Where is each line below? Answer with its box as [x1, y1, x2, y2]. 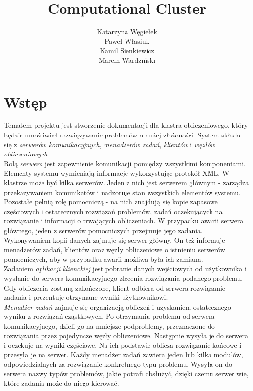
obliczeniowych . [4, 149, 50, 159]
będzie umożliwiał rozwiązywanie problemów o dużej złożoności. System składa [4, 130, 241, 140]
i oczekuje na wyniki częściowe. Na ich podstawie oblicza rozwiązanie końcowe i [4, 340, 242, 350]
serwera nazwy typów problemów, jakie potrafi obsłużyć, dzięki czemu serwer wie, [4, 368, 249, 378]
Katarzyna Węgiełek [97, 26, 157, 37]
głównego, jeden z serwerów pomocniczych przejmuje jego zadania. [4, 225, 203, 235]
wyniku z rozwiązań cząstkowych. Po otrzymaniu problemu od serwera [4, 311, 215, 321]
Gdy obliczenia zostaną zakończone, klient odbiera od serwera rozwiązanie [4, 282, 226, 293]
